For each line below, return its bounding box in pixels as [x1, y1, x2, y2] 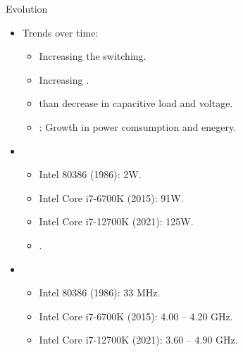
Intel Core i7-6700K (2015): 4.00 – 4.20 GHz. [39, 308, 233, 323]
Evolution [6, 1, 48, 15]
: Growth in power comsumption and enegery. [39, 119, 237, 134]
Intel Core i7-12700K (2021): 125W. [39, 214, 194, 229]
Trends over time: [22, 25, 99, 39]
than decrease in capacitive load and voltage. [39, 96, 233, 111]
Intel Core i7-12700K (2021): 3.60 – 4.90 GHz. [39, 332, 238, 347]
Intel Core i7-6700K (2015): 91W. [39, 190, 184, 205]
